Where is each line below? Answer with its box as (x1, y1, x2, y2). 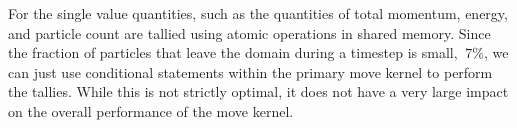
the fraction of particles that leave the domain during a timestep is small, (8, 42, 458, 63)
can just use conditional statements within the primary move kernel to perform (8, 61, 493, 82)
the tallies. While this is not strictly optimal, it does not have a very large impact (8, 81, 509, 102)
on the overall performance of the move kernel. (8, 100, 294, 121)
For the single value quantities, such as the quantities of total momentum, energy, (8, 3, 508, 23)
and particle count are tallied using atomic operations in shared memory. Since (8, 22, 491, 43)
